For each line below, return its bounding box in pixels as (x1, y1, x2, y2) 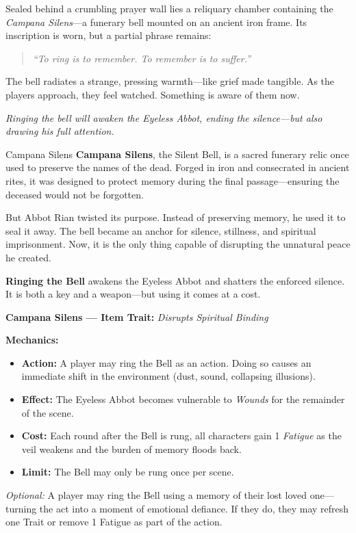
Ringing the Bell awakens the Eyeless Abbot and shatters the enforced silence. (5, 273, 345, 287)
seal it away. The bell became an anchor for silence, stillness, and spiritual (5, 223, 316, 237)
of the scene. (21, 405, 74, 419)
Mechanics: (5, 333, 59, 347)
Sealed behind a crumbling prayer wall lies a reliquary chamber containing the (5, 1, 333, 15)
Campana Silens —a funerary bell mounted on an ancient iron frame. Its (5, 14, 307, 29)
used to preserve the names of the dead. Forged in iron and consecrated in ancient (5, 160, 350, 174)
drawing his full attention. (5, 124, 114, 138)
